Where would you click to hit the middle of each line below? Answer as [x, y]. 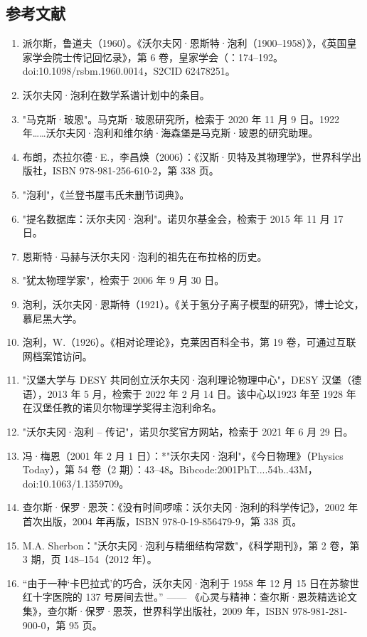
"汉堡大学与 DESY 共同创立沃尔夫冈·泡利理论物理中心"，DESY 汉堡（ [187, 380]
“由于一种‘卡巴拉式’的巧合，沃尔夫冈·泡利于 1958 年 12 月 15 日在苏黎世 [191, 583]
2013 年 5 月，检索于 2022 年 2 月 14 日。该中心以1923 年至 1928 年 [202, 393]
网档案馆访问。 [57, 356]
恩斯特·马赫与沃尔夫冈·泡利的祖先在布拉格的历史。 [145, 256]
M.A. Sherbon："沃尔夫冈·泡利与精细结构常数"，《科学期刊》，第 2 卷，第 [191, 545]
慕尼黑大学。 [52, 318]
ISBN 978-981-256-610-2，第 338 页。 [135, 170]
